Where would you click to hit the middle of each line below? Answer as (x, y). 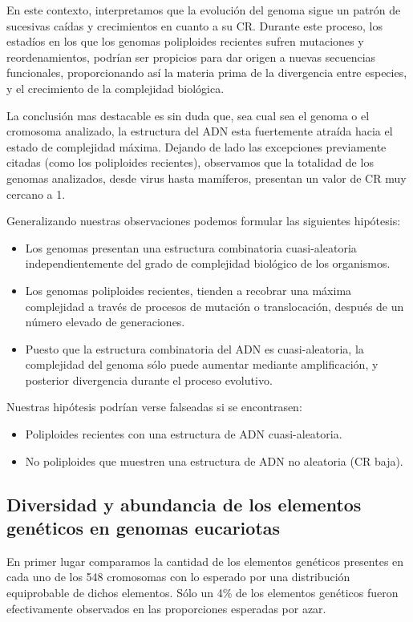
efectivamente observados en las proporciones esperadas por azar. (166, 608)
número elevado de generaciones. (105, 322)
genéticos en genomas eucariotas (144, 528)
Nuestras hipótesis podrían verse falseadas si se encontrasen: (154, 407)
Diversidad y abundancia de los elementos (184, 504)
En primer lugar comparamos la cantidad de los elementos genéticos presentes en (205, 561)
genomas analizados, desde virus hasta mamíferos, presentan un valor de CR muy (206, 178)
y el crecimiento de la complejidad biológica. (115, 88)
